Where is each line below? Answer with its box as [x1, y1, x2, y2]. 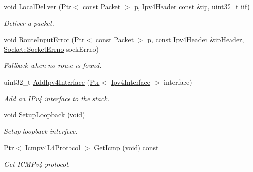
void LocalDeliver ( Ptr [4, 1, 71, 11]
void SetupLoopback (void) [4, 109, 85, 120]
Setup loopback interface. [4, 126, 78, 136]
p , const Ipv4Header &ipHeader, [147, 34, 244, 44]
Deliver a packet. [4, 18, 54, 28]
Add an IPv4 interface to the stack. [4, 93, 110, 103]
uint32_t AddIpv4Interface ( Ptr [4, 76, 100, 86]
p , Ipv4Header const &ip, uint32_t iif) [134, 1, 250, 11]
